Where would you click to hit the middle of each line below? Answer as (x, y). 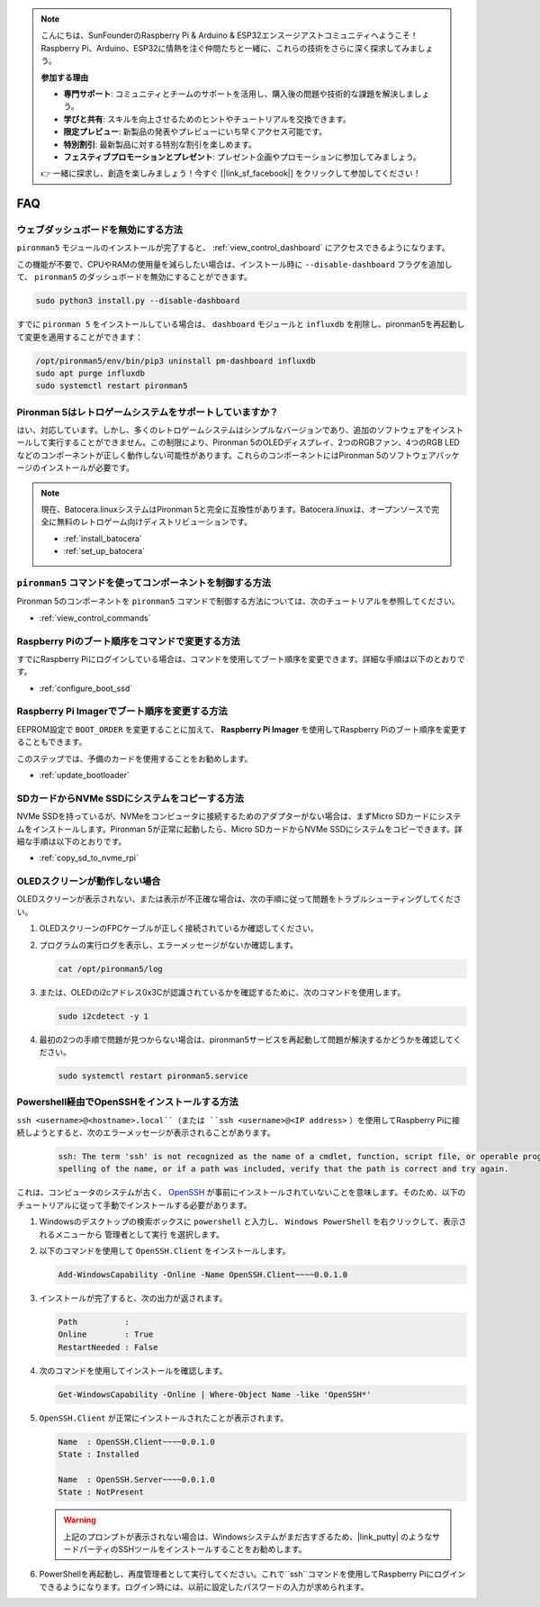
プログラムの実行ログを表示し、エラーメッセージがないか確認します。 (169, 945)
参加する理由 (65, 77)
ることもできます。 (52, 742)
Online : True (106, 1335)
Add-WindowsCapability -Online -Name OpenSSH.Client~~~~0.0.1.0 (203, 1274)
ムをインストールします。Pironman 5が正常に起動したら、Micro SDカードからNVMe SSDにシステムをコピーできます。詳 (239, 829)
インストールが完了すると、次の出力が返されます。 (133, 1298)
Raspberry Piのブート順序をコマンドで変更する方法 (128, 641)
